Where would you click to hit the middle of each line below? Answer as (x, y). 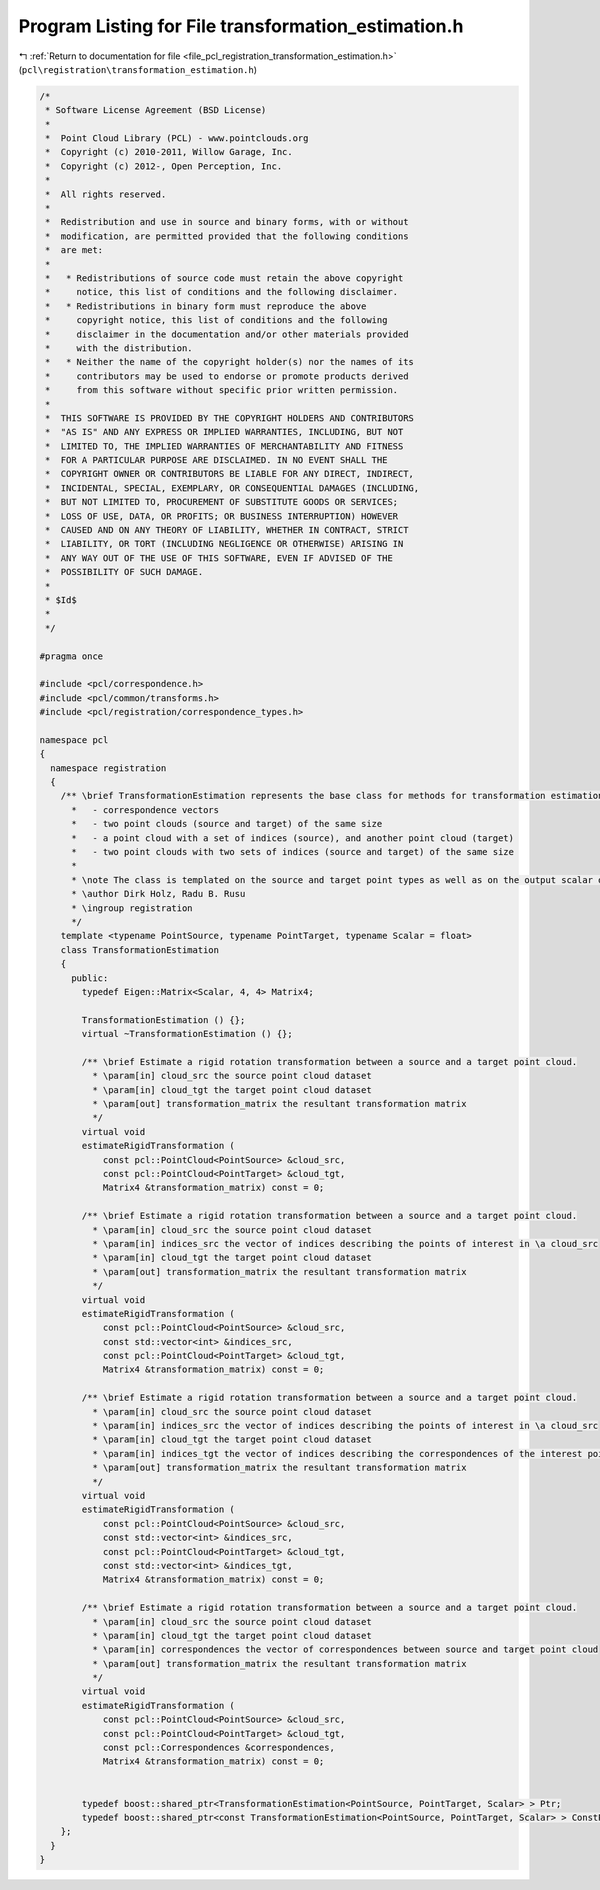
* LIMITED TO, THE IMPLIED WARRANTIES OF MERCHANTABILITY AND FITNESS (224, 446)
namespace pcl (74, 739)
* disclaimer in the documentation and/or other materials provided (227, 334)
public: (90, 978)
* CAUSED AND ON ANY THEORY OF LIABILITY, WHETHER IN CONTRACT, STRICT (227, 530)
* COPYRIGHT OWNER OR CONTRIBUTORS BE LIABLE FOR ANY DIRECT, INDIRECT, (230, 474)
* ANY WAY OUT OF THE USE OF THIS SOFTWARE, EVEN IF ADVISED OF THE (219, 558)
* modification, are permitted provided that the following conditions (227, 236)
